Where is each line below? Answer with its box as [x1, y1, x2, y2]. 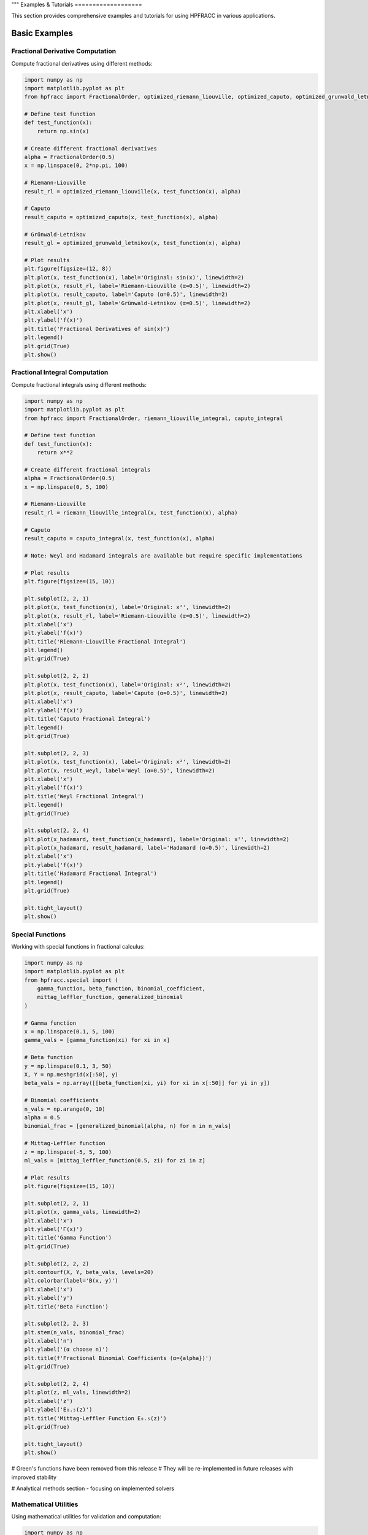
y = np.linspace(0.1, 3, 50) [24, 1062, 112, 1070]
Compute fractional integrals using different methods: [11, 381, 147, 388]
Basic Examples [11, 28, 74, 39]
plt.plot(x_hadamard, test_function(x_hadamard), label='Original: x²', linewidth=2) [24, 836, 289, 842]
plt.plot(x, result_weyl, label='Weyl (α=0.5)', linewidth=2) [24, 767, 215, 774]
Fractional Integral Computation [11, 368, 109, 377]
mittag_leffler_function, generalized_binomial [37, 993, 183, 1001]
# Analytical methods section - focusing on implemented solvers [11, 1485, 175, 1492]
